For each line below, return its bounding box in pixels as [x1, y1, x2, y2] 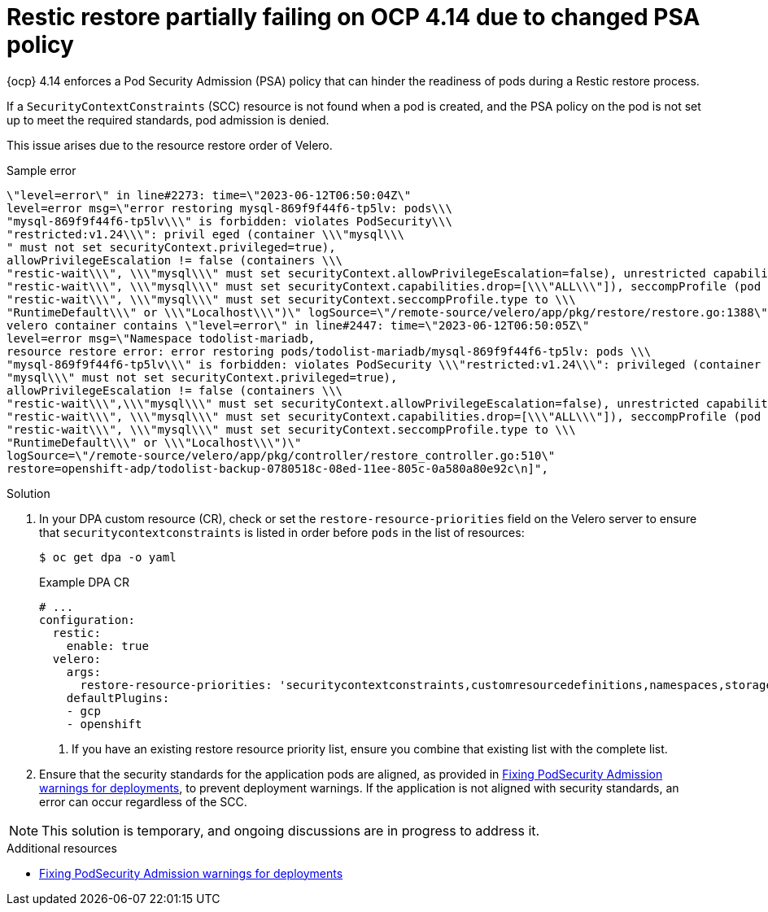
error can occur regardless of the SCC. [39, 794, 247, 809]
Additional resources [7, 840, 117, 855]
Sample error [7, 163, 76, 177]
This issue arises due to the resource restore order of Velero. [7, 137, 333, 152]
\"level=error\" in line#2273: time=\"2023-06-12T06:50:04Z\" [7, 188, 412, 202]
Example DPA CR [39, 574, 130, 589]
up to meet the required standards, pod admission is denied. [7, 112, 329, 127]
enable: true [66, 639, 149, 652]
